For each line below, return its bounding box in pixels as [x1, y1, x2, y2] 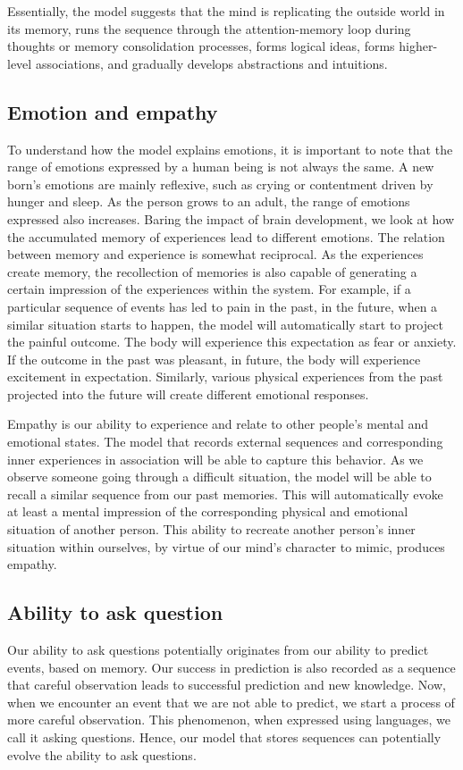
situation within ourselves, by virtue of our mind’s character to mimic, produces [7, 537, 445, 556]
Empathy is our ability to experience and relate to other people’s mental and [7, 414, 429, 433]
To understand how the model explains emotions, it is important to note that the [7, 139, 453, 158]
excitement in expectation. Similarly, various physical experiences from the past [7, 367, 443, 386]
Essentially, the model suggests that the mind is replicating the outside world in [7, 2, 445, 20]
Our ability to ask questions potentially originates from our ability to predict [7, 640, 429, 659]
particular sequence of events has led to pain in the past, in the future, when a [7, 297, 438, 315]
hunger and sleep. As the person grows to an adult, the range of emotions [7, 192, 410, 211]
